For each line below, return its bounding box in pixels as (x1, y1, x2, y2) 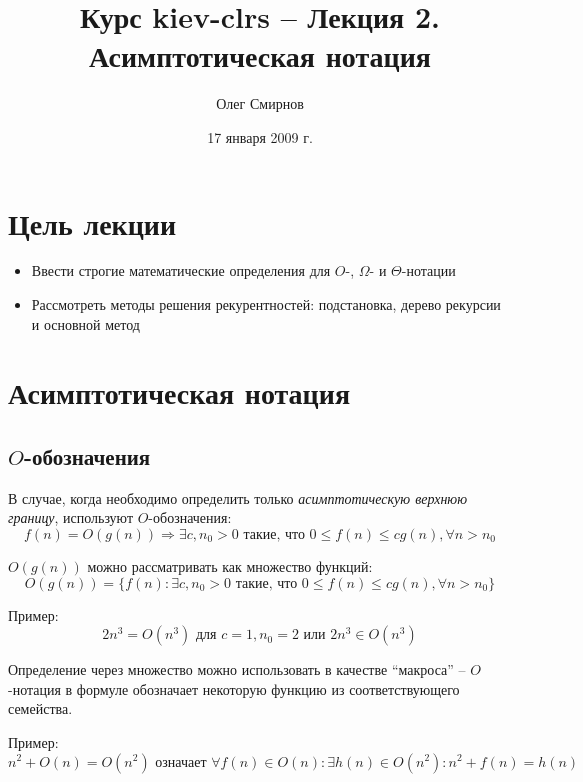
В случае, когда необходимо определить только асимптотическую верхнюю (8, 487, 468, 508)
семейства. (8, 698, 73, 719)
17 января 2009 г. (207, 126, 313, 147)
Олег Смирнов (216, 93, 304, 114)
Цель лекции (8, 202, 177, 243)
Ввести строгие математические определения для (31, 260, 331, 281)
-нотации (401, 260, 456, 281)
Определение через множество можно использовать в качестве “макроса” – (8, 659, 466, 680)
